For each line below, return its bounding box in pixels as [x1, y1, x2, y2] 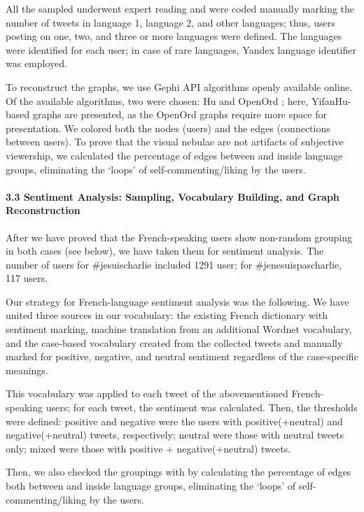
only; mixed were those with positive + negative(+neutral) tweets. [6, 441, 291, 455]
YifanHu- [311, 93, 351, 108]
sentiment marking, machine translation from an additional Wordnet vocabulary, [6, 322, 352, 336]
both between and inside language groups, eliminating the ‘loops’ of [6, 478, 296, 493]
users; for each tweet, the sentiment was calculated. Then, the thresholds [45, 400, 358, 415]
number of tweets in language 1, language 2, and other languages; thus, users [6, 15, 335, 29]
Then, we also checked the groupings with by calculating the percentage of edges [6, 464, 351, 479]
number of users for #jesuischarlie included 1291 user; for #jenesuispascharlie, [6, 257, 342, 271]
